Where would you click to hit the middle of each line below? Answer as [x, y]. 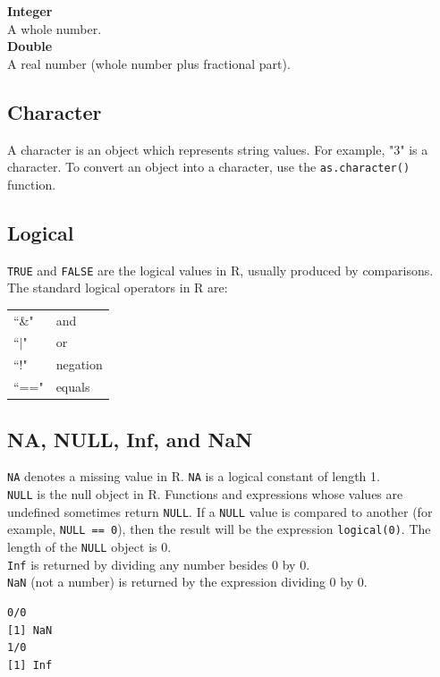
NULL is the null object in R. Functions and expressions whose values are [205, 494]
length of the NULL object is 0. [89, 547]
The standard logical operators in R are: [118, 288]
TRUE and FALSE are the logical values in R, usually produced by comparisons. [220, 270]
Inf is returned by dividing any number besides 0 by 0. [159, 564]
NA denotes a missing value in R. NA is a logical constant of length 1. [194, 476]
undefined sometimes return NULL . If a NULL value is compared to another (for [220, 511]
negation [79, 364]
